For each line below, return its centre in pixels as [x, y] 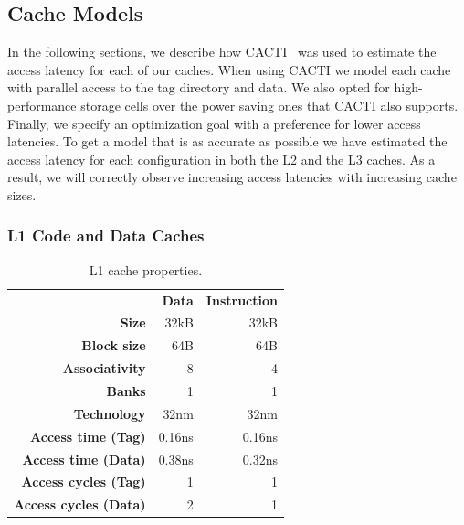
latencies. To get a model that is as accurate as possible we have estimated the [227, 141]
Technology [110, 413]
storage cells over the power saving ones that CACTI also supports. [269, 105]
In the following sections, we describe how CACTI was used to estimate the [222, 52]
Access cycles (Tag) [84, 482]
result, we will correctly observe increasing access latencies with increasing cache [232, 177]
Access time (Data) [84, 459]
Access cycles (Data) [80, 504]
